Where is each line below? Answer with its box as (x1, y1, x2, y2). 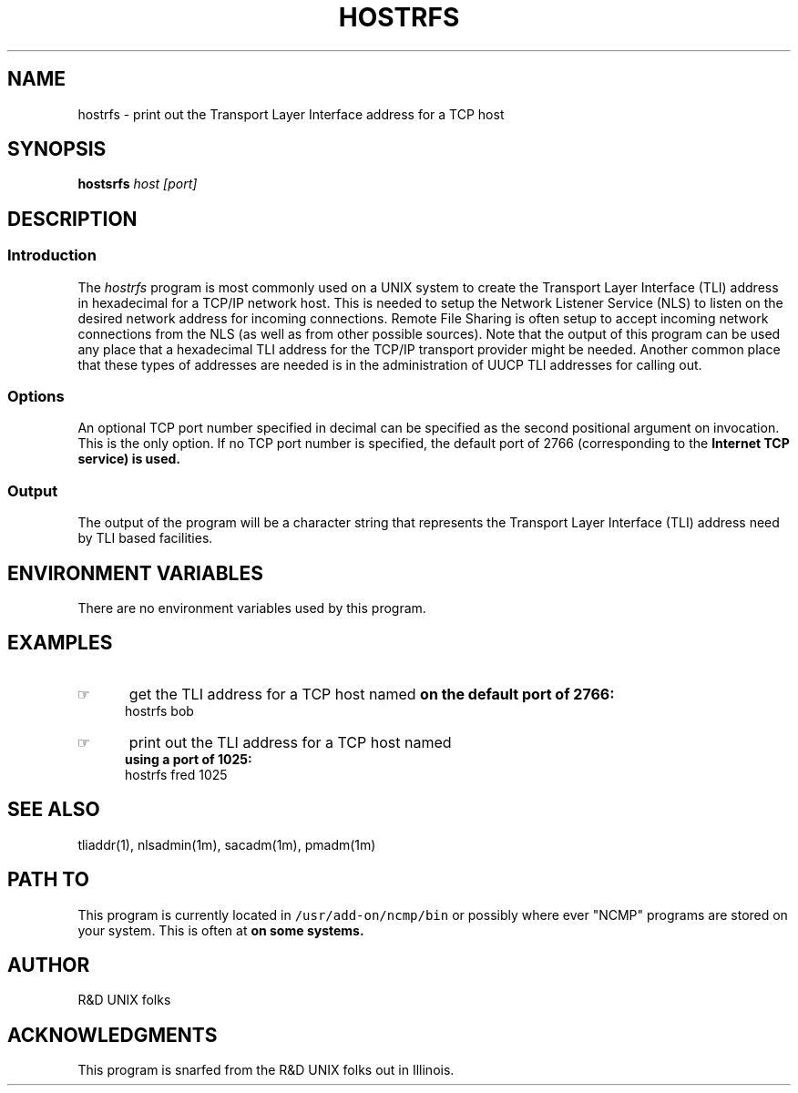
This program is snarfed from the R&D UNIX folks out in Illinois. (77, 1062, 455, 1078)
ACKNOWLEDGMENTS (7, 1023, 218, 1047)
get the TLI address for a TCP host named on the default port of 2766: (128, 684, 615, 703)
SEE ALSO (7, 798, 100, 822)
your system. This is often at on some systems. (77, 922, 364, 938)
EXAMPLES (7, 631, 113, 655)
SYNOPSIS (7, 138, 107, 161)
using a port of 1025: (125, 751, 252, 767)
